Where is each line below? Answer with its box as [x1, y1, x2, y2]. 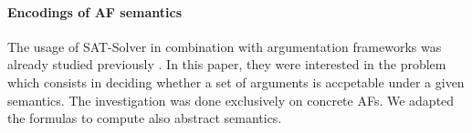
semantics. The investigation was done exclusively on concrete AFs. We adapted [7, 90, 455, 109]
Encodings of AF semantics [7, 2, 183, 21]
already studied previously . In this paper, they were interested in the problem [7, 55, 446, 74]
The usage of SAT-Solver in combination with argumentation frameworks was [7, 36, 442, 56]
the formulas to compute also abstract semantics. [7, 108, 282, 128]
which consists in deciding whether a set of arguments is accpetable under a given [7, 72, 465, 91]
